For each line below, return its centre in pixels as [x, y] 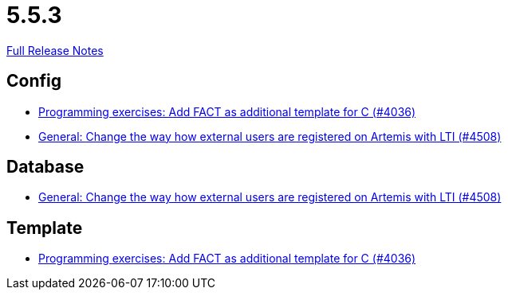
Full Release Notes [55, 50]
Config [34, 81]
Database [45, 167]
